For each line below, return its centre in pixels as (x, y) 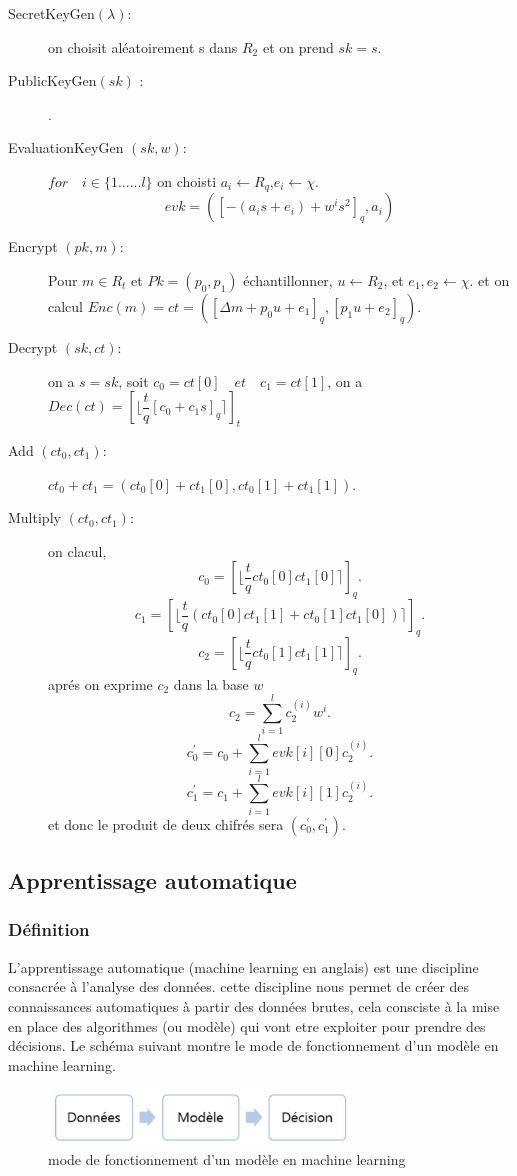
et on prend (298, 46)
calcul (65, 306)
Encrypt (33, 246)
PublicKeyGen (52, 80)
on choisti (187, 180)
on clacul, (77, 550)
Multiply (34, 517)
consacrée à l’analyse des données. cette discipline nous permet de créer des (239, 986)
